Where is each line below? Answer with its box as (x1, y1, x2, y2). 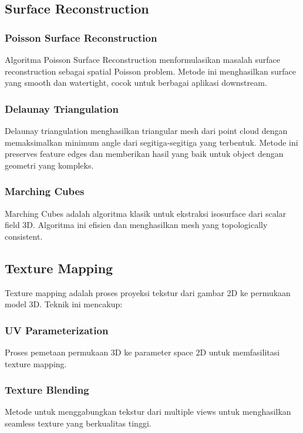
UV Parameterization (5, 323, 109, 337)
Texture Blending (5, 382, 89, 397)
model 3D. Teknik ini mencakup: (5, 298, 123, 310)
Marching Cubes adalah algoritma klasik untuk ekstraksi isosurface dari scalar (5, 207, 287, 219)
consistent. (5, 230, 43, 242)
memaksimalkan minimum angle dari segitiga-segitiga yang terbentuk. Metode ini (5, 136, 298, 148)
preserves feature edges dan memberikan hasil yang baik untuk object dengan (5, 147, 284, 160)
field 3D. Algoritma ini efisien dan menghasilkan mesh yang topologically (5, 219, 268, 231)
